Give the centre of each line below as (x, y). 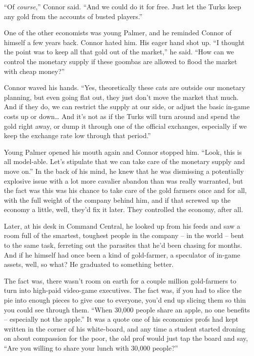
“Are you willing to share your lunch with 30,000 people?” (91, 348)
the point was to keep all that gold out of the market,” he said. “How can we (119, 52)
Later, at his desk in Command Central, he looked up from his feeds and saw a (122, 225)
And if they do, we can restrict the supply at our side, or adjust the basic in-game (127, 107)
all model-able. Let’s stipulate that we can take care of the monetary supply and (125, 161)
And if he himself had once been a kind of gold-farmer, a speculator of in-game (122, 254)
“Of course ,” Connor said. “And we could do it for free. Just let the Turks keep (123, 6)
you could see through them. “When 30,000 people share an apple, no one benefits (127, 309)
